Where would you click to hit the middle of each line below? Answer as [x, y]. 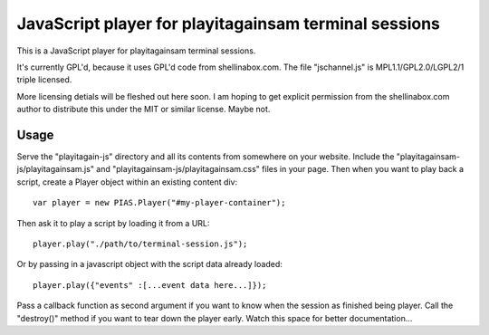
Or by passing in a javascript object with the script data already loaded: [149, 264]
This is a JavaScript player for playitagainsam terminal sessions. [136, 51]
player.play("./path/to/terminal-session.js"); [140, 244]
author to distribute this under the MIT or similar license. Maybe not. [144, 110]
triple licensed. [44, 80]
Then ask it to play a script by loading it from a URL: [113, 223]
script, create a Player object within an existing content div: [127, 182]
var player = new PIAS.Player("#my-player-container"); [159, 203]
